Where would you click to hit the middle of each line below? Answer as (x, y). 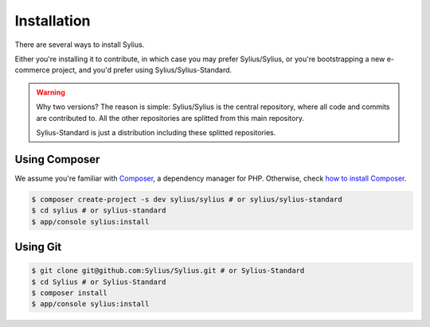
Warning (51, 92)
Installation (53, 21)
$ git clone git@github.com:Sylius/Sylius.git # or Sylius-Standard (168, 271)
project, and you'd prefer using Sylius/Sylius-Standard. (142, 70)
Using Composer (57, 159)
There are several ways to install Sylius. (80, 45)
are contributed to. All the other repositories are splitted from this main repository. (170, 118)
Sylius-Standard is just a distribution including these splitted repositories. (156, 132)
